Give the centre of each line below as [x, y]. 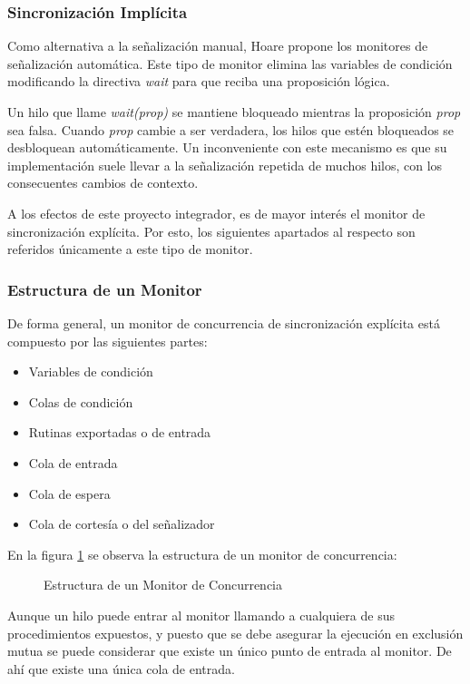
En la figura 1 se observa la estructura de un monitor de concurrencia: [202, 554]
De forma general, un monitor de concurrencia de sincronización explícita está [224, 322]
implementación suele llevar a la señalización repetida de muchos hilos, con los [225, 165]
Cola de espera [69, 493]
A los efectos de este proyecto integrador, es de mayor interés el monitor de [216, 213]
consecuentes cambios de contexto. [103, 183]
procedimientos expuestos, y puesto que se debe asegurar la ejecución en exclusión [235, 633]
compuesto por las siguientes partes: [108, 341]
